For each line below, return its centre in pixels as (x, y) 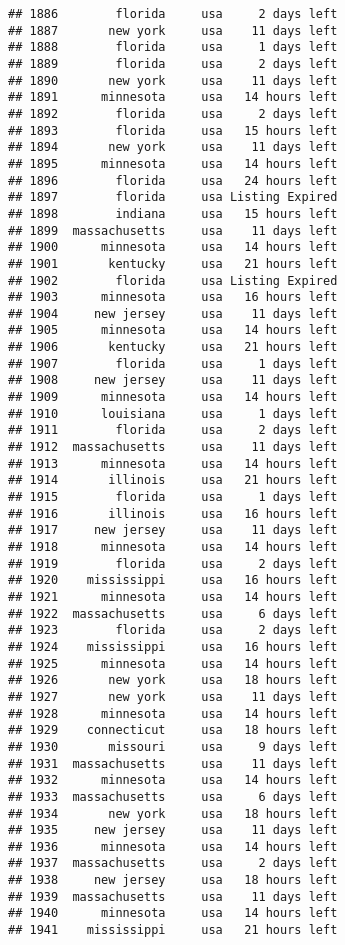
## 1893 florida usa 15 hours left (173, 130)
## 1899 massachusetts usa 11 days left (173, 230)
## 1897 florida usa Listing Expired (173, 197)
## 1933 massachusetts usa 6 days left (173, 796)
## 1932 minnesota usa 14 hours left (173, 780)
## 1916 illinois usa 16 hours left (173, 513)
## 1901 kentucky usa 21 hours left (173, 263)
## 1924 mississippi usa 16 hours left (173, 646)
